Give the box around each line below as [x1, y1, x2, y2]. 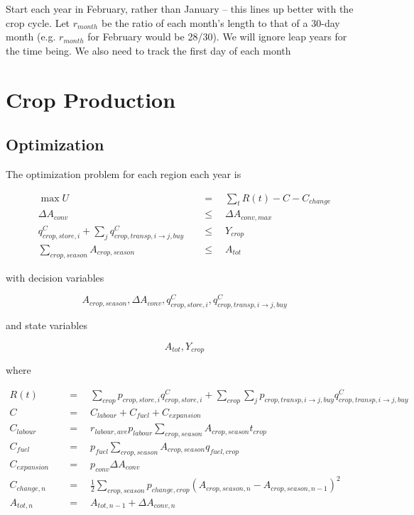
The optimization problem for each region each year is [6, 166, 241, 181]
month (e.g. [6, 29, 56, 44]
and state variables [6, 318, 87, 333]
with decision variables [6, 270, 104, 284]
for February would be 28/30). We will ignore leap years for [87, 29, 347, 44]
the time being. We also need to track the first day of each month [6, 43, 291, 57]
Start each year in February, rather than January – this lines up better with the [6, 1, 354, 16]
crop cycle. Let [6, 15, 70, 30]
